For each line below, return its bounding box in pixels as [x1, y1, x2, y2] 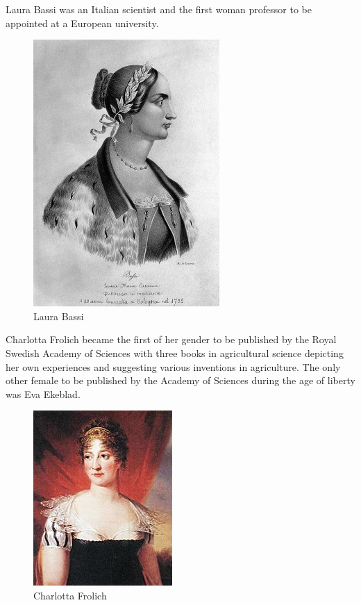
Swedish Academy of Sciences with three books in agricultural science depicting [6, 345, 344, 360]
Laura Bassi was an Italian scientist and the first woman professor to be [6, 2, 312, 16]
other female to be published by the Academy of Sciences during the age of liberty [6, 373, 355, 388]
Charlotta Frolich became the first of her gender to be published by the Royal [6, 332, 337, 347]
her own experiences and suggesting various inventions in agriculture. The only [6, 359, 341, 374]
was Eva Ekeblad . [6, 386, 81, 401]
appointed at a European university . [6, 15, 159, 30]
